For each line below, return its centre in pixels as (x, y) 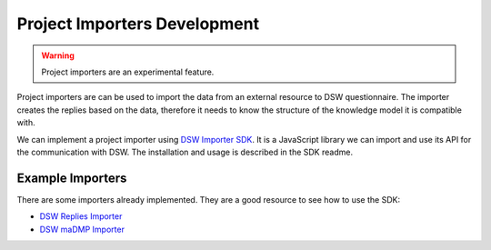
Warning (58, 55)
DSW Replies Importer (81, 216)
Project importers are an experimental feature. (128, 72)
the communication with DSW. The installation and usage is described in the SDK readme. (185, 152)
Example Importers (72, 178)
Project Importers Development (138, 24)
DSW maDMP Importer (82, 229)
